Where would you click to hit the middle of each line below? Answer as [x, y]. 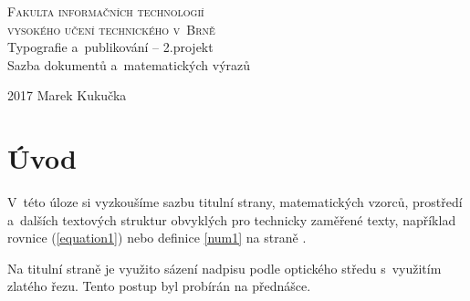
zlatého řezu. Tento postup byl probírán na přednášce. [159, 286]
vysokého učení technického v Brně [111, 29]
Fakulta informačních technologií [106, 11]
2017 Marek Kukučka [67, 95]
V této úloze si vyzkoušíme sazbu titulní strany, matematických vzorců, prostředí [235, 202]
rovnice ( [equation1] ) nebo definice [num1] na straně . [157, 238]
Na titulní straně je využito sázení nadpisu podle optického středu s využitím [225, 268]
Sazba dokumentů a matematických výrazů [129, 64]
